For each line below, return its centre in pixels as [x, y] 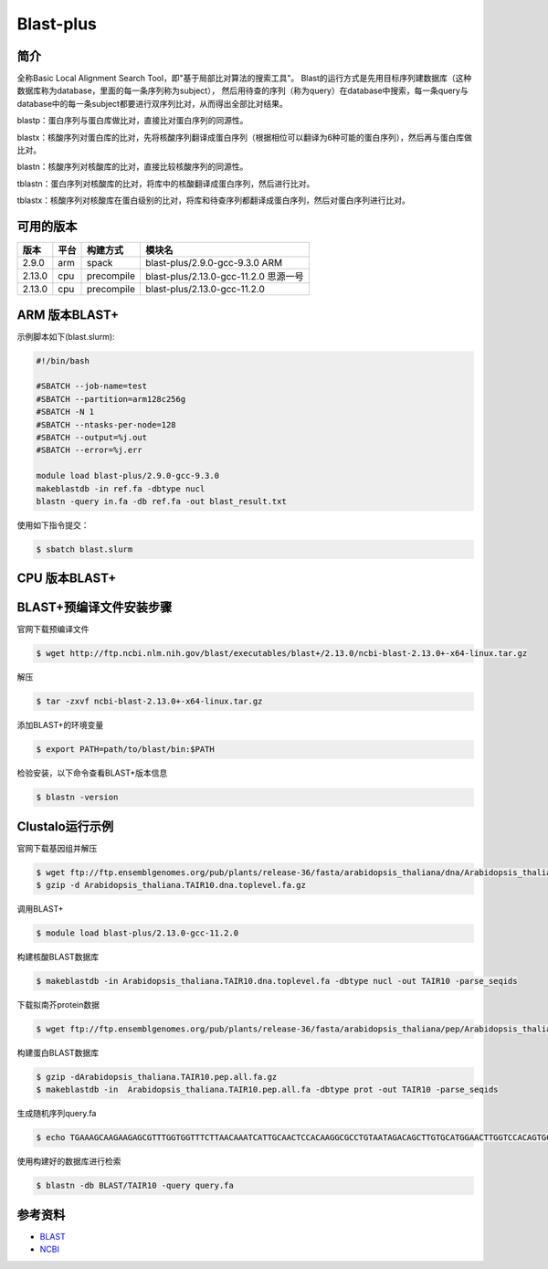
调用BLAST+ [40, 909]
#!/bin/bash [63, 360]
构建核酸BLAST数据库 [58, 957]
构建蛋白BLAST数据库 [58, 1053]
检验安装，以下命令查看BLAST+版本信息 [92, 773]
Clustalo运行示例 [65, 826]
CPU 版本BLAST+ [67, 579]
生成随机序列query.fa [57, 1114]
